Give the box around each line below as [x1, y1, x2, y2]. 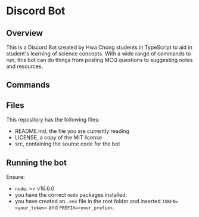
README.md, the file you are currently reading [14, 128, 130, 135]
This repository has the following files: [6, 116, 100, 123]
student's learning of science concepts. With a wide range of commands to [6, 50, 191, 57]
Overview [6, 28, 43, 38]
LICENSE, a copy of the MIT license [14, 134, 102, 141]
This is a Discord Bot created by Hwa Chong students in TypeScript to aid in [6, 44, 192, 51]
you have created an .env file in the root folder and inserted [14, 198, 161, 205]
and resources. [6, 63, 43, 70]
